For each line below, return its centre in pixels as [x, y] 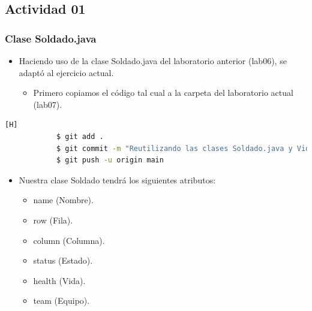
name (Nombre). [63, 200]
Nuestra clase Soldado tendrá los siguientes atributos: [117, 179]
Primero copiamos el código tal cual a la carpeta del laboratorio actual [163, 93]
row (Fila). [53, 220]
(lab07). [48, 104]
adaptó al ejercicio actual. [66, 72]
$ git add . [80, 136]
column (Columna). [69, 240]
